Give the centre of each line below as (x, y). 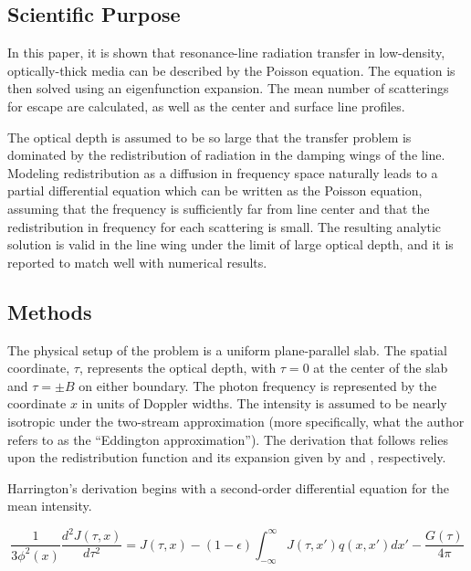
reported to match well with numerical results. (137, 262)
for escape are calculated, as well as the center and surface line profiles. (206, 106)
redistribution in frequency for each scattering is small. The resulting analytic (225, 226)
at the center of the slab (381, 368)
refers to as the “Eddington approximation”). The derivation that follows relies (228, 439)
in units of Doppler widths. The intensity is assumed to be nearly (264, 403)
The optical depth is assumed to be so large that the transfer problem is (209, 137)
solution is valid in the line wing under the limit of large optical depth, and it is (230, 244)
